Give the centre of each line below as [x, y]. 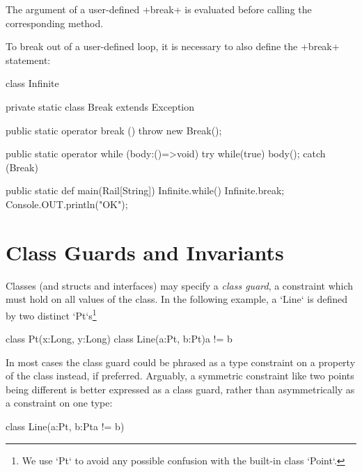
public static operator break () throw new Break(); [114, 130]
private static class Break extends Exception [100, 106]
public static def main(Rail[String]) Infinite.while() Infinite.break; [145, 190]
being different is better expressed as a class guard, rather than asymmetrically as [180, 389]
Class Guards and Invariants [145, 252]
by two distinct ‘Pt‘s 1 [51, 314]
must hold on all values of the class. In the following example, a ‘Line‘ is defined [176, 299]
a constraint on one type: [59, 403]
